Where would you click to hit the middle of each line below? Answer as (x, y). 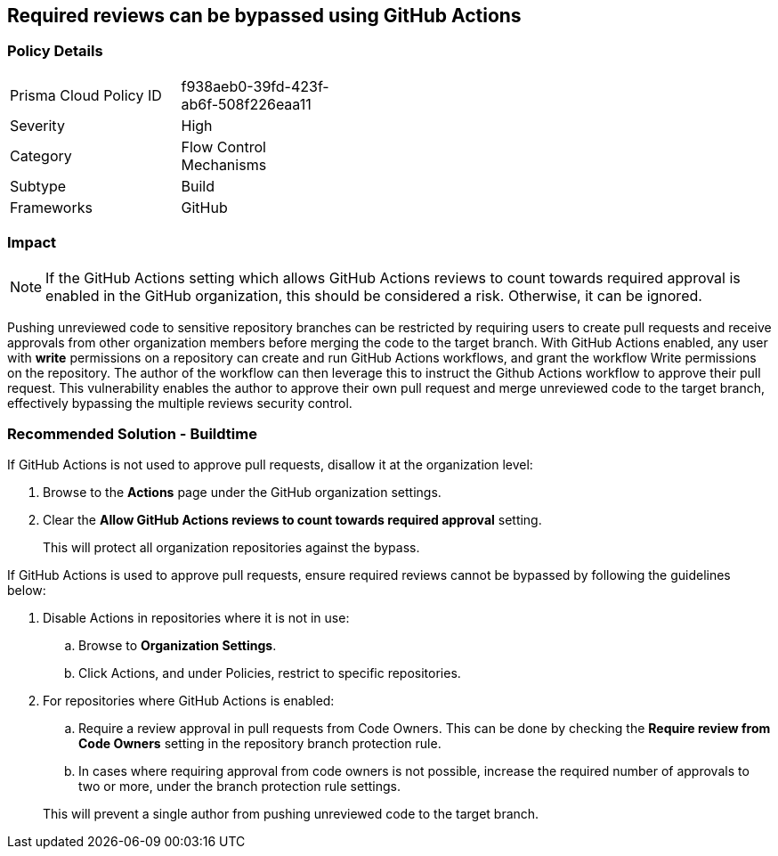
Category (41, 155)
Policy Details (55, 51)
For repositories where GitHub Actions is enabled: (189, 701)
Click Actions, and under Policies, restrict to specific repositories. (270, 673)
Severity (37, 125)
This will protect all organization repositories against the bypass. (231, 548)
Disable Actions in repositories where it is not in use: (196, 618)
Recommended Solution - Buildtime (132, 433)
